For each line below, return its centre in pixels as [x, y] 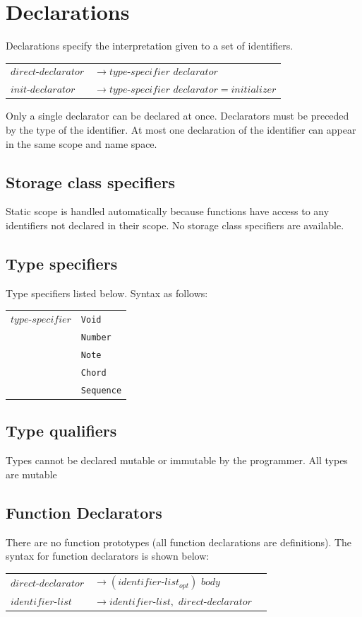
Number [96, 338]
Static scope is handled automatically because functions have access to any [168, 211]
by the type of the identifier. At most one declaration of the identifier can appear [181, 129]
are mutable [31, 474]
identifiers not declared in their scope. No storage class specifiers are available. [175, 225]
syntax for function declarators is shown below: [108, 556]
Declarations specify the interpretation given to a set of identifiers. [150, 46]
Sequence [101, 390]
